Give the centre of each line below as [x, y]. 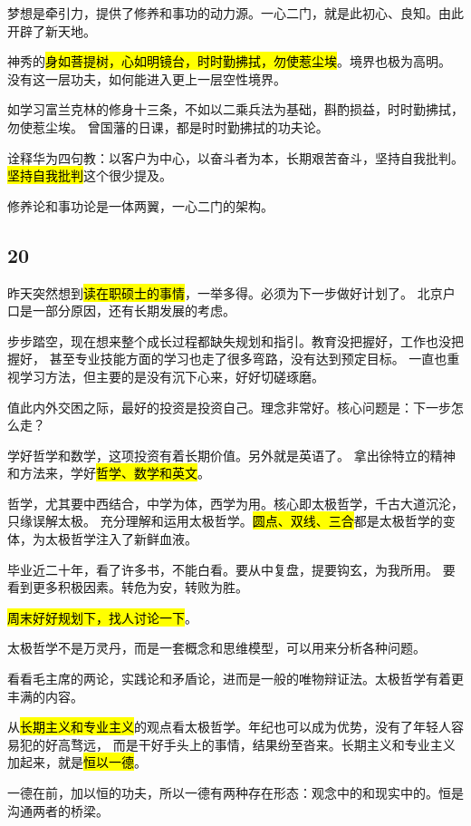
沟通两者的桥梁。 [58, 810]
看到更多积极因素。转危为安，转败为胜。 [128, 587]
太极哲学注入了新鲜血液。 [121, 539]
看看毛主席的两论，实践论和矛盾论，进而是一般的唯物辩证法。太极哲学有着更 [235, 679]
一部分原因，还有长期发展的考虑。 [134, 311]
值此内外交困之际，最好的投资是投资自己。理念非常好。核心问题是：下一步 [229, 407]
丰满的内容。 [45, 696]
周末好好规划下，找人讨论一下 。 [102, 617]
